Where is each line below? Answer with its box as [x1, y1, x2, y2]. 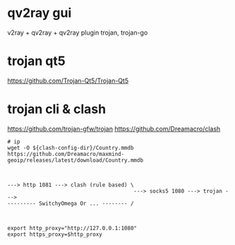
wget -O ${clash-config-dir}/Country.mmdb [7, 144, 134, 151]
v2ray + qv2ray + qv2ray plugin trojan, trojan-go [7, 28, 148, 37]
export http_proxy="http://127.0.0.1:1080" [7, 225, 138, 232]
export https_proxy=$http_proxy [7, 231, 102, 238]
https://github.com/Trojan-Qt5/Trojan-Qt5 [7, 76, 129, 85]
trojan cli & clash [7, 101, 107, 117]
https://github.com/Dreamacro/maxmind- [7, 150, 125, 157]
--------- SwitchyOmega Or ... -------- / [7, 200, 134, 207]
